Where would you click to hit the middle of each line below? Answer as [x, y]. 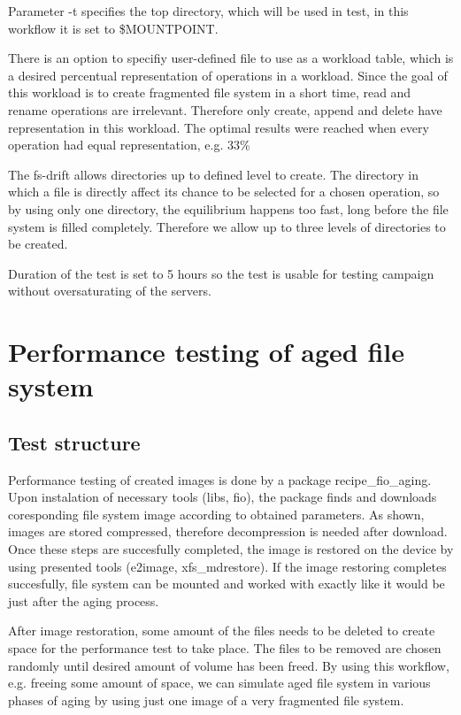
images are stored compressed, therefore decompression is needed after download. [228, 531]
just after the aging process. [84, 600]
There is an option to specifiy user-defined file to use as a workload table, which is [231, 58]
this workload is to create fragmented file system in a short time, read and [210, 92]
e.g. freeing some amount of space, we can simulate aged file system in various [219, 683]
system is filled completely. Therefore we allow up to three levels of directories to [227, 226]
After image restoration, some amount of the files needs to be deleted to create [222, 630]
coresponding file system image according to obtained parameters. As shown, [216, 514]
